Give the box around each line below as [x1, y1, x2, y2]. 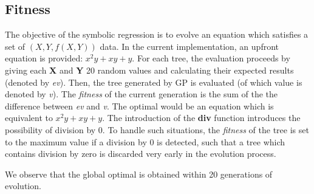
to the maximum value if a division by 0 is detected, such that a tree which [5, 135, 285, 148]
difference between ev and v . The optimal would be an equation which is [5, 99, 274, 112]
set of [5, 40, 26, 52]
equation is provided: [5, 52, 83, 64]
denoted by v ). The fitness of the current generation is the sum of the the [5, 88, 278, 100]
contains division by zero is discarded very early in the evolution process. [5, 147, 276, 160]
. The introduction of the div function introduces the [102, 111, 301, 124]
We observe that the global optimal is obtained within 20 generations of [5, 167, 273, 180]
